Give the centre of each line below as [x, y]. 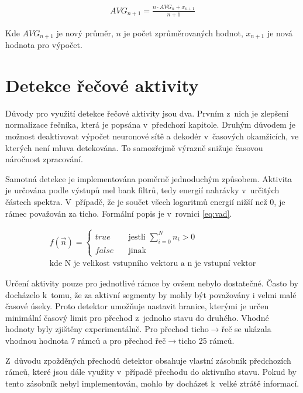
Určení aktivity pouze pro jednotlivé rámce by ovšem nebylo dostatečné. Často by [152, 283]
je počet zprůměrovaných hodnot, [183, 33]
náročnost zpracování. [44, 159]
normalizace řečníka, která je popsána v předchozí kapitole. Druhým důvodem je [150, 124]
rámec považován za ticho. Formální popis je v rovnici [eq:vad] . [119, 213]
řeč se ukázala [246, 329]
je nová [280, 33]
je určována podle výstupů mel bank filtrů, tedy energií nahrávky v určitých [142, 190]
